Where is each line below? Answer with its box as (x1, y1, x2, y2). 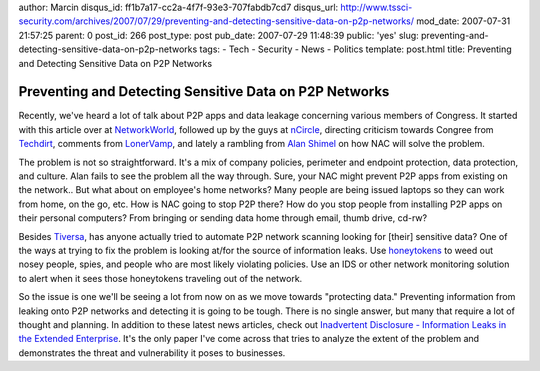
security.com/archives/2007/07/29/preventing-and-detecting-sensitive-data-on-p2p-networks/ (18, 15, 415, 27)
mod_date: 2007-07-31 (416, 15, 511, 27)
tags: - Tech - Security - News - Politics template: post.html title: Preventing (199, 43, 512, 55)
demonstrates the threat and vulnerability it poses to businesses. (18, 346, 286, 359)
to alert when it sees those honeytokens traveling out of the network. (18, 272, 303, 284)
